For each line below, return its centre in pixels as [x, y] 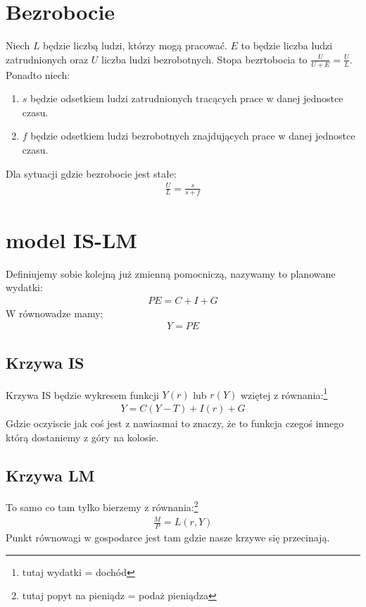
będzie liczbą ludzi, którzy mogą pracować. [135, 45]
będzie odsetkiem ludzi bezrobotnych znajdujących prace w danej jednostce [193, 136]
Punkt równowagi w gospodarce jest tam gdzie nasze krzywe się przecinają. [168, 537]
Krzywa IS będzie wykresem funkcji [82, 394]
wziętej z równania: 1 [284, 393]
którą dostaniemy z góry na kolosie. [82, 437]
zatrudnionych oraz [47, 59]
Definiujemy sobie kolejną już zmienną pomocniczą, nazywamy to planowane [171, 273]
